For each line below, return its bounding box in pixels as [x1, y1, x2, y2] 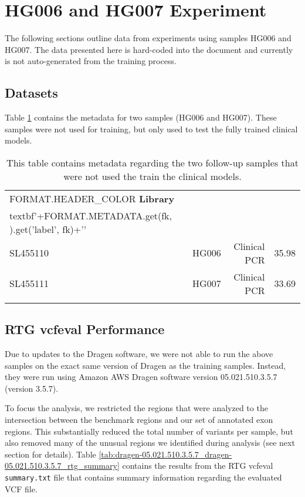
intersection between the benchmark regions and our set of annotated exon [5, 413, 273, 426]
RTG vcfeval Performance [5, 320, 165, 338]
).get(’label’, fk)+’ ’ [9, 222, 87, 236]
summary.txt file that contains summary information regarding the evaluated [5, 471, 282, 483]
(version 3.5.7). [5, 382, 59, 394]
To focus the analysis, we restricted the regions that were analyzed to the [5, 402, 268, 414]
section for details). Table [5, 448, 96, 460]
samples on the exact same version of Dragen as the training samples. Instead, [5, 359, 286, 371]
